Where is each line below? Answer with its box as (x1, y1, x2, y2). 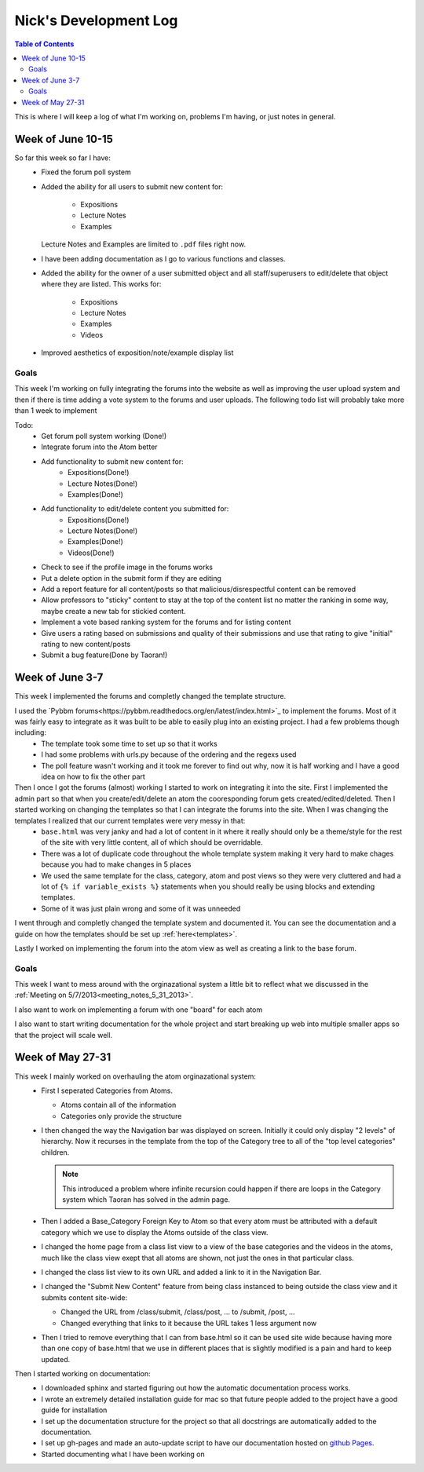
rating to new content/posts (41, 640, 131, 648)
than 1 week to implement (14, 406, 97, 415)
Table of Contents (14, 39, 75, 49)
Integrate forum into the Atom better (41, 442, 158, 451)
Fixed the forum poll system (41, 167, 131, 177)
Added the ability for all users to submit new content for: (41, 181, 224, 192)
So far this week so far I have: (14, 153, 111, 163)
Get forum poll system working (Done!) (41, 431, 167, 440)
